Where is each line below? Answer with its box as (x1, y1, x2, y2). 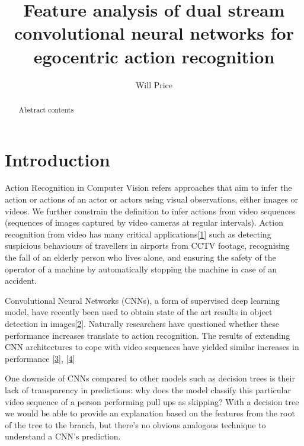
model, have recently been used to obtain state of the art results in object (5, 306, 273, 318)
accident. (5, 274, 37, 287)
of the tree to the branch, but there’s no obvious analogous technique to (5, 418, 266, 431)
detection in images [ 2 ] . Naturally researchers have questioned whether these (5, 317, 279, 330)
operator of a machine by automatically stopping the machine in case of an (5, 262, 277, 275)
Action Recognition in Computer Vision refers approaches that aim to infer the (5, 181, 292, 194)
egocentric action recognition (33, 44, 275, 68)
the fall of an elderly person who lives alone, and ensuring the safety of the (5, 251, 276, 264)
